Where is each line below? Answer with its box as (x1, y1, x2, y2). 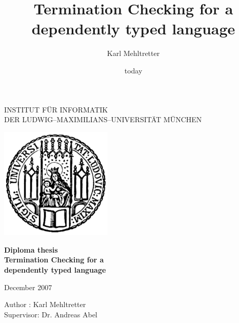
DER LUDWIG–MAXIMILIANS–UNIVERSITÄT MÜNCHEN (4, 114, 202, 125)
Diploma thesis (4, 244, 58, 255)
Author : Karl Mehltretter (4, 299, 86, 310)
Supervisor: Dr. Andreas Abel (4, 309, 97, 319)
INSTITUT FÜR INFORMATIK (4, 104, 108, 115)
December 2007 (4, 281, 52, 292)
